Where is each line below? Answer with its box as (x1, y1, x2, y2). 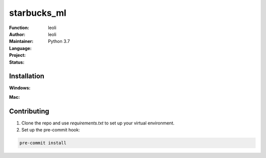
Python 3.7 (48, 39, 70, 44)
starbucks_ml (9, 7, 66, 18)
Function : (9, 25, 30, 31)
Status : (9, 59, 25, 65)
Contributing (9, 107, 49, 116)
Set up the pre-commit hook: (21, 127, 80, 133)
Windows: (9, 85, 31, 91)
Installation (9, 72, 44, 80)
